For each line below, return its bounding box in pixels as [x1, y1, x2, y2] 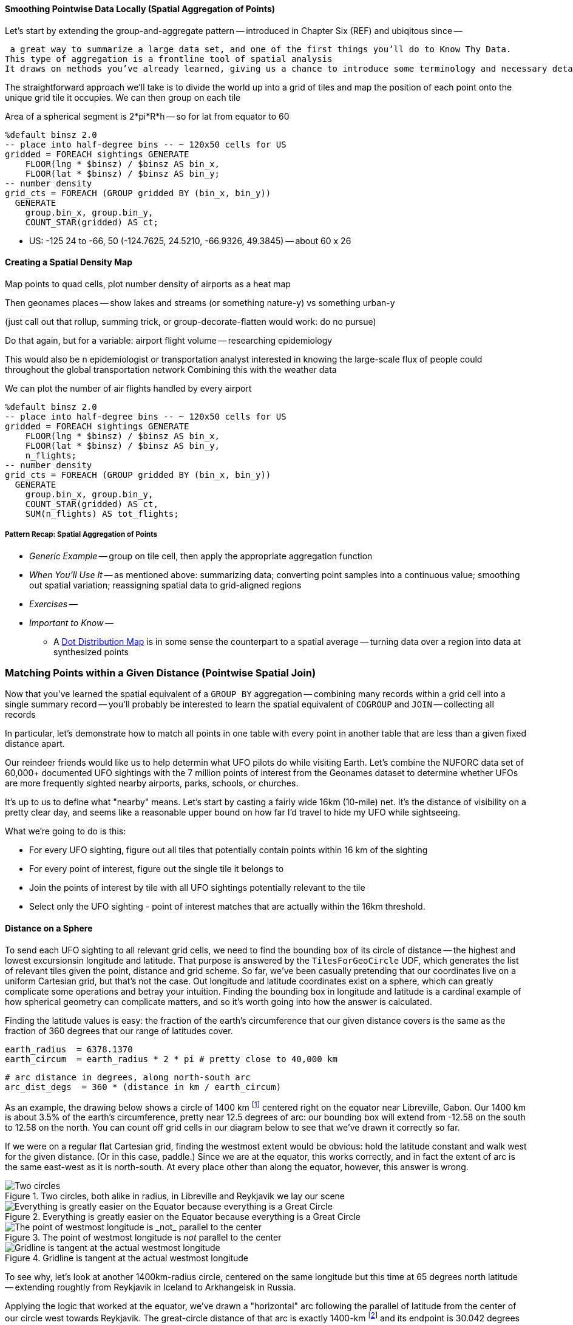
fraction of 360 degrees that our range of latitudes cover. [5, 1025, 233, 1036]
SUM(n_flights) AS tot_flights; [25, 508, 179, 519]
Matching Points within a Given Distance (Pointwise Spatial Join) [5, 666, 316, 679]
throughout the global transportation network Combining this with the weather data [5, 364, 337, 375]
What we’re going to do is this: [5, 826, 126, 837]
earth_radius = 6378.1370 [5, 1044, 133, 1054]
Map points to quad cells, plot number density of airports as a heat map [5, 278, 291, 289]
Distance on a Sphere [5, 922, 93, 933]
